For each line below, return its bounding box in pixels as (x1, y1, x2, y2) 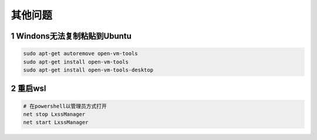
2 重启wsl (11, 84, 46, 94)
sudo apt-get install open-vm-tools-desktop (23, 66, 154, 73)
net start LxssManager (23, 119, 89, 126)
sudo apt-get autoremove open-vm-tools (23, 50, 138, 57)
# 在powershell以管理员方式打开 (23, 103, 107, 110)
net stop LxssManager (23, 111, 86, 117)
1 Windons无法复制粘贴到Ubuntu (11, 31, 132, 41)
